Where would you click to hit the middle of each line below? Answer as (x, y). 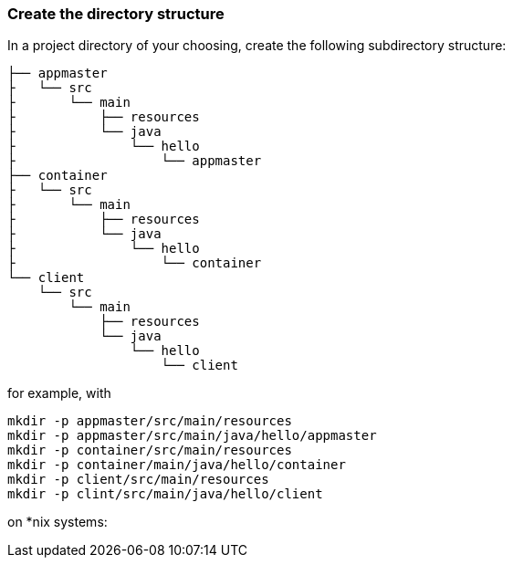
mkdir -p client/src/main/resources (138, 480)
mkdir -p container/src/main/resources (150, 450)
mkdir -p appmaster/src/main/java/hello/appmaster (192, 436)
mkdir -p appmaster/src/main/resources (150, 421)
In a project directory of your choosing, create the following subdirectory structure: (257, 46)
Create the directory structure (116, 14)
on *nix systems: (58, 522)
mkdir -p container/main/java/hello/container (177, 465)
